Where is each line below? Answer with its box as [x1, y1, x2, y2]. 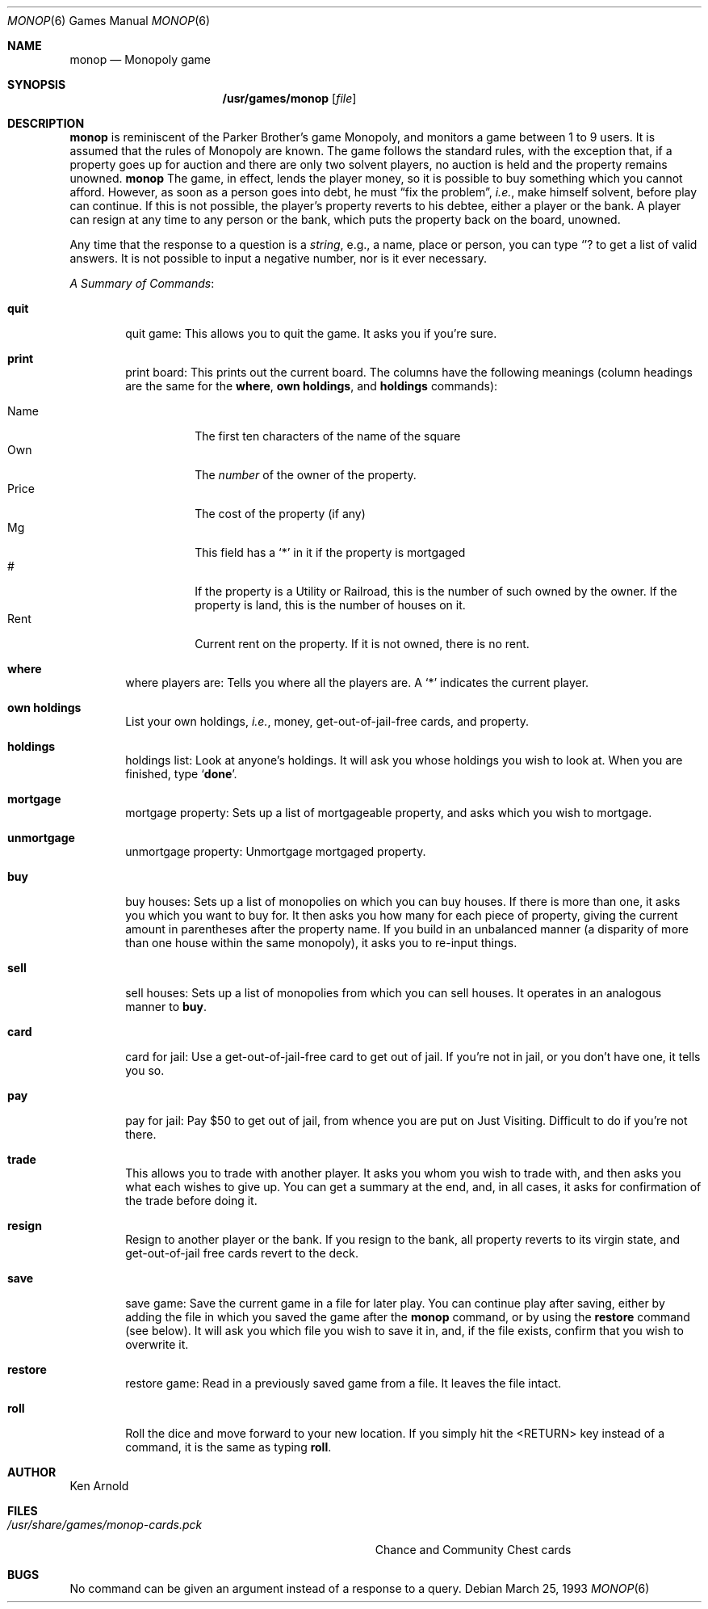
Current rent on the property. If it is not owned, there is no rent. [195, 637, 530, 651]
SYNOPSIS [7, 78, 66, 91]
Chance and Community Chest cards [375, 1543, 572, 1556]
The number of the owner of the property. [195, 468, 417, 482]
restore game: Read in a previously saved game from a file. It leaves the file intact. [125, 1376, 562, 1390]
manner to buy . [125, 1000, 207, 1013]
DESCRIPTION [7, 116, 85, 130]
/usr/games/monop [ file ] [222, 91, 357, 105]
